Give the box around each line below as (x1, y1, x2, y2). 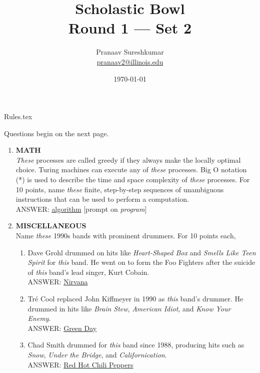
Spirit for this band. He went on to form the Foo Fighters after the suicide (27, 257, 255, 267)
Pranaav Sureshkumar (96, 47, 164, 57)
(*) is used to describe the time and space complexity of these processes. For (15, 174, 250, 185)
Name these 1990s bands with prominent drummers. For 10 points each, (15, 230, 236, 241)
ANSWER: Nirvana (27, 276, 88, 287)
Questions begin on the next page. (4, 128, 109, 138)
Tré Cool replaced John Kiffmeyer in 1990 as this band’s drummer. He (27, 293, 243, 303)
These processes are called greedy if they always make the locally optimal (15, 154, 241, 165)
